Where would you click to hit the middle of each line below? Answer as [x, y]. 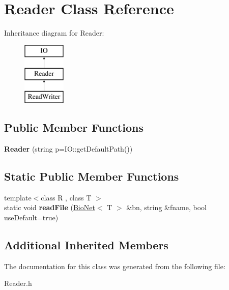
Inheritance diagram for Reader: [54, 33]
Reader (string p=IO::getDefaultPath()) [68, 148]
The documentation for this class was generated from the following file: [115, 266]
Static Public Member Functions [92, 176]
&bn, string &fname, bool [166, 207]
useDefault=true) [31, 217]
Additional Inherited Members [86, 244]
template [18, 197]
